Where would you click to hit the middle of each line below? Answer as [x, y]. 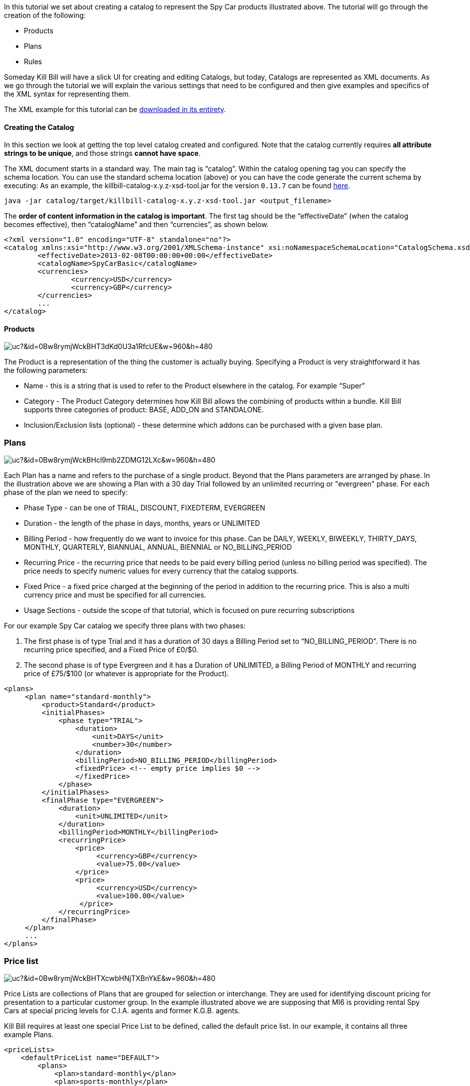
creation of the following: [45, 15]
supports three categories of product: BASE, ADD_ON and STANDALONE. [144, 410]
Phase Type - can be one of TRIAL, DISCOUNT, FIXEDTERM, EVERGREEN [145, 508]
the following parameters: [46, 370]
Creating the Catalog [39, 127]
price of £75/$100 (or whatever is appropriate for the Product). [126, 674]
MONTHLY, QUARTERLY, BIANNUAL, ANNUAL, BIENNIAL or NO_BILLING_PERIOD [158, 547]
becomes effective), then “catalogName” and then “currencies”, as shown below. [136, 225]
